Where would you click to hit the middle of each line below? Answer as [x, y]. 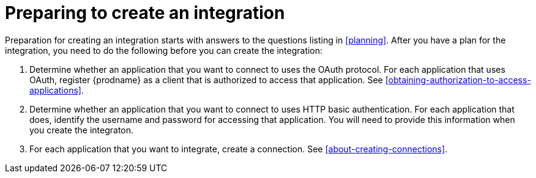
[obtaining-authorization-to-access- [458, 80]
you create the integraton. [82, 130]
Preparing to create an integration [145, 13]
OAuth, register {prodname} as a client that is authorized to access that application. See [206, 80]
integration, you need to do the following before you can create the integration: [164, 50]
